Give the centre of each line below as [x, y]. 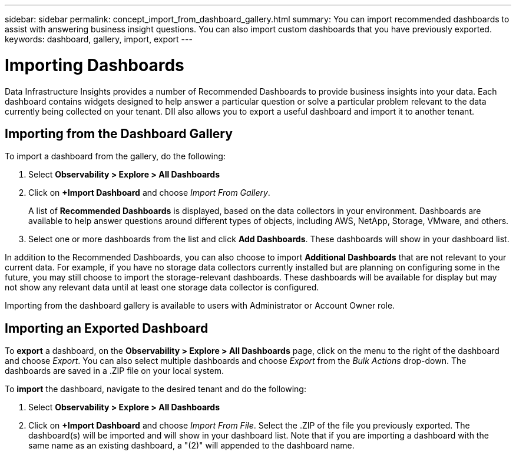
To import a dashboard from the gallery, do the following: [115, 156]
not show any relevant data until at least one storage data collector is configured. [162, 287]
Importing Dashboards [95, 65]
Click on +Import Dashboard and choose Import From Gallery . [149, 193]
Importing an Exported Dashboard [107, 328]
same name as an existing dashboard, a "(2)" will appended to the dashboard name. [191, 446]
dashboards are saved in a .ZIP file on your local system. [114, 371]
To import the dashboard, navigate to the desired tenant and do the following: [156, 389]
